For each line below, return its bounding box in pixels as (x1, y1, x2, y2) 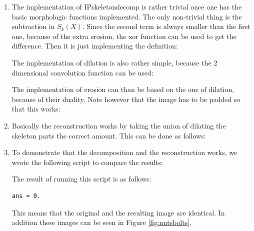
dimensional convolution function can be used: (11, 67, 153, 77)
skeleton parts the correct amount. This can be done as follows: (11, 130, 206, 140)
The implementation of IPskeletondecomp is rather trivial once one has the (11, 1, 242, 11)
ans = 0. (11, 192, 41, 199)
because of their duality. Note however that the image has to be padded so (11, 93, 240, 104)
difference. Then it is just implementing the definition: (11, 40, 178, 51)
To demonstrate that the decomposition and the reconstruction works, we (11, 147, 237, 157)
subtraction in (11, 21, 55, 31)
